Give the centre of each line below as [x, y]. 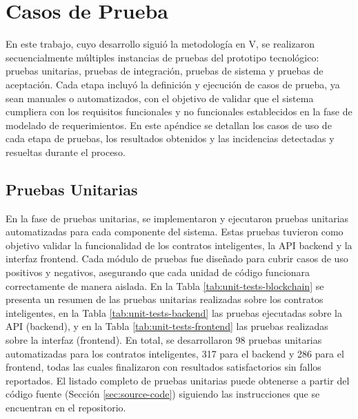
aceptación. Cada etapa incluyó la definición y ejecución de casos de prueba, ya [173, 84]
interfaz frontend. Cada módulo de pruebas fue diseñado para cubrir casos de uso [177, 259]
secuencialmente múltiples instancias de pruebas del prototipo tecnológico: [162, 57]
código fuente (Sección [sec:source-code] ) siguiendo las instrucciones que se [163, 394]
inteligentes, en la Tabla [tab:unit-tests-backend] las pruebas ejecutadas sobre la [174, 312]
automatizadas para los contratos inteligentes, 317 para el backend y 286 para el [175, 353]
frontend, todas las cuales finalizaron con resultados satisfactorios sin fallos [163, 367]
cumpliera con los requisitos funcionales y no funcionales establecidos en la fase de [179, 111]
